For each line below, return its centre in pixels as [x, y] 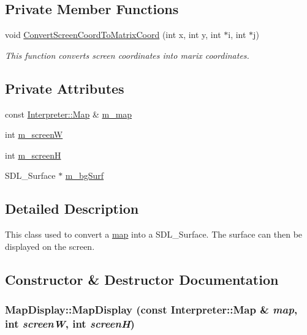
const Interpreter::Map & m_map [69, 114]
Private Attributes [65, 88]
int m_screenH [33, 155]
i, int [237, 35]
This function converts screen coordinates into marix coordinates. [127, 55]
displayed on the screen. [50, 246]
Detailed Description [72, 209]
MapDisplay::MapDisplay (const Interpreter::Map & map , [151, 310]
